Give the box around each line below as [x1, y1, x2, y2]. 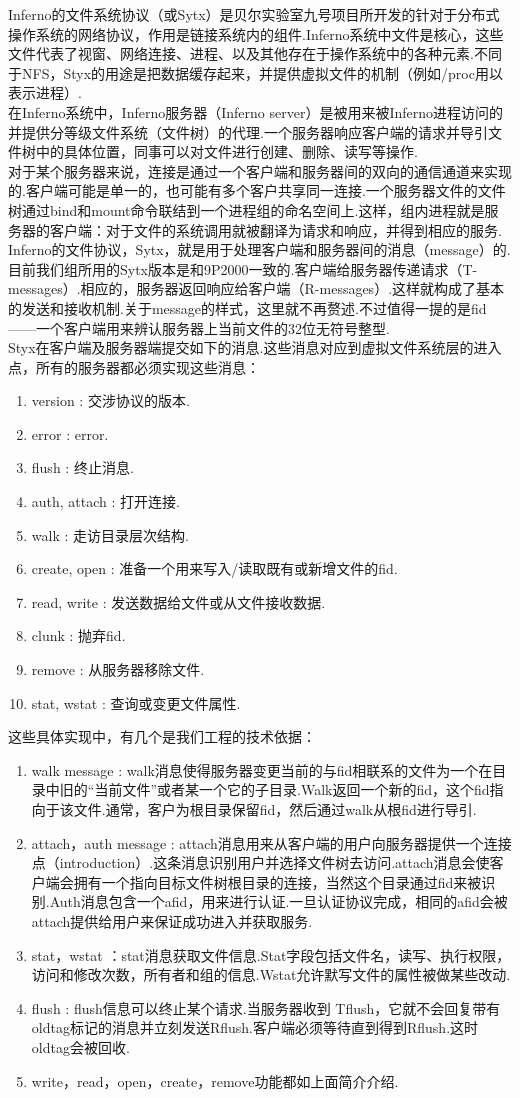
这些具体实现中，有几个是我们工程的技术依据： [8, 726, 316, 747]
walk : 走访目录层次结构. [31, 524, 189, 545]
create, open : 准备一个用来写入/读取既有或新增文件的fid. [31, 558, 398, 579]
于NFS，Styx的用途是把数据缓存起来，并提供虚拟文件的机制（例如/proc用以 [8, 62, 503, 83]
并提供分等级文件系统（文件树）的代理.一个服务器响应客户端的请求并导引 [8, 121, 488, 142]
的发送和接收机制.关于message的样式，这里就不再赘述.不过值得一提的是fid [8, 297, 487, 318]
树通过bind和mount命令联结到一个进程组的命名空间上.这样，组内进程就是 [8, 199, 485, 220]
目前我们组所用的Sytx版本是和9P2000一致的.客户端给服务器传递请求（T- [8, 258, 478, 279]
